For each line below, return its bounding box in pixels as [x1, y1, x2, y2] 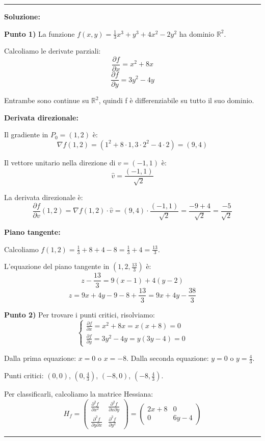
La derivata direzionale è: [4, 191, 83, 202]
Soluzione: [4, 11, 40, 21]
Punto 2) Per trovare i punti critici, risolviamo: [4, 309, 155, 320]
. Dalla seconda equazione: [126, 353, 209, 363]
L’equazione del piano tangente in [4, 261, 110, 272]
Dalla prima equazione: [4, 353, 76, 363]
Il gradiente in [4, 129, 48, 140]
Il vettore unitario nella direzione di [4, 157, 116, 167]
